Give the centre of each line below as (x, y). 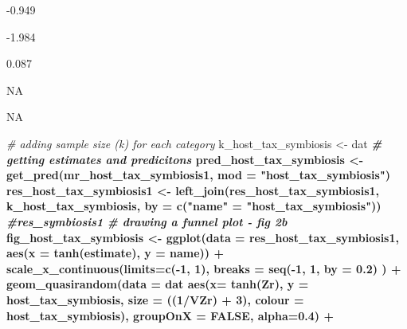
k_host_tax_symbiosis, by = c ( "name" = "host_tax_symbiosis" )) (194, 206)
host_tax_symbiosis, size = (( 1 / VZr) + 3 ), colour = (155, 299)
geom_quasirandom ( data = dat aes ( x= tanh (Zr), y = (158, 284)
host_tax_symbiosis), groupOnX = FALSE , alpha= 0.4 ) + (170, 315)
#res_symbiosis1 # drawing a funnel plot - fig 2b (147, 221)
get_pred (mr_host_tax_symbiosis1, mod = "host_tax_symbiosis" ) (198, 175)
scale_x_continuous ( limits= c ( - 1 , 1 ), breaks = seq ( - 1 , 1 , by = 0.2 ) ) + (204, 268)
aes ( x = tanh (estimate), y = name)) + (115, 253)
